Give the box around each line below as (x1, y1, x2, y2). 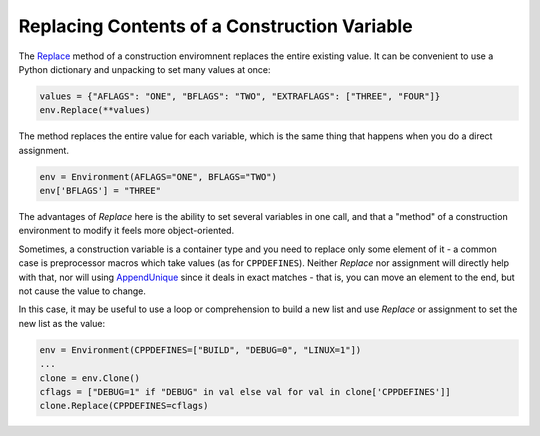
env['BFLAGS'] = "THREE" (39, 185, 162, 197)
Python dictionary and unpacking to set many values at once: (18, 63, 271, 75)
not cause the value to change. (18, 285, 147, 297)
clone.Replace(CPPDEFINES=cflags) (39, 400, 209, 412)
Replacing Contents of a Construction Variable (18, 15, 414, 37)
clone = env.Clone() (39, 372, 140, 384)
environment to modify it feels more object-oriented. (18, 225, 235, 237)
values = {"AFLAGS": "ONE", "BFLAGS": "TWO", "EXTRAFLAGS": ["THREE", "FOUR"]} (39, 90, 441, 102)
